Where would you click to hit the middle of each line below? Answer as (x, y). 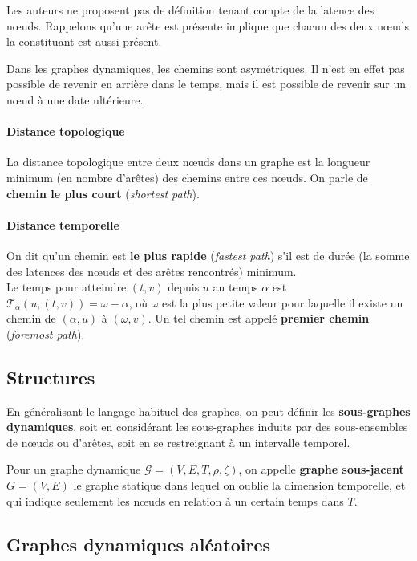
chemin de (31, 318)
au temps (235, 287)
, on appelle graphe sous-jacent (321, 469)
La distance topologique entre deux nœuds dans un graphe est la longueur (188, 162)
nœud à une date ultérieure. (75, 99)
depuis (184, 287)
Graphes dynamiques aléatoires (139, 544)
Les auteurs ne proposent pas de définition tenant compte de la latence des (190, 10)
